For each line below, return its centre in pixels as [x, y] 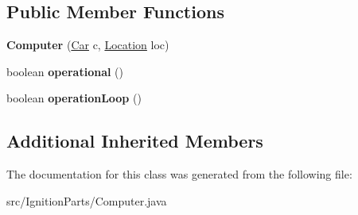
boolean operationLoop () [74, 98]
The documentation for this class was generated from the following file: [179, 174]
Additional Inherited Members [135, 141]
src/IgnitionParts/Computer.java [87, 200]
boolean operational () [65, 71]
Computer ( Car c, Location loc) [88, 45]
